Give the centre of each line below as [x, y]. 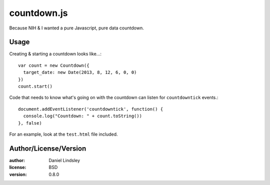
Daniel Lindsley [64, 160]
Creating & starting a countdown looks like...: [55, 54]
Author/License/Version [48, 148]
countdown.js [38, 13]
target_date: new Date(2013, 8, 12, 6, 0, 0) [80, 73]
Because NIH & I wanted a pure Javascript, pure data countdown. [77, 28]
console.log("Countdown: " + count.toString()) [83, 116]
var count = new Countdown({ [54, 65]
